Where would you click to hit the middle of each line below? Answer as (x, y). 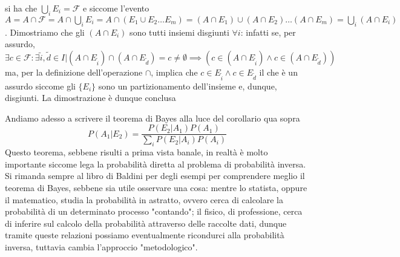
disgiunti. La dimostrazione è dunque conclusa (90, 98)
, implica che (174, 72)
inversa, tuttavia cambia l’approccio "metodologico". (101, 246)
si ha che (21, 8)
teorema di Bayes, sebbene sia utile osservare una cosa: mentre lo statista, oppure (156, 187)
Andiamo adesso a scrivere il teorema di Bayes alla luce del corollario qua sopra (152, 118)
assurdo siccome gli (40, 86)
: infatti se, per (268, 32)
